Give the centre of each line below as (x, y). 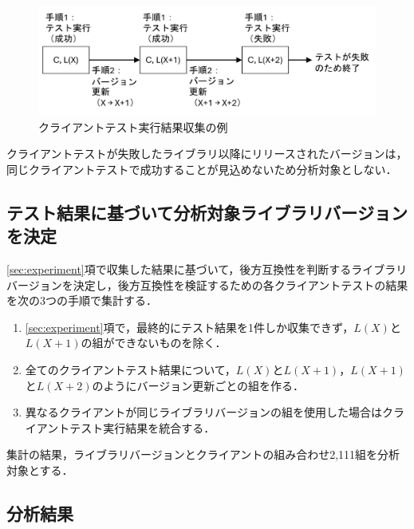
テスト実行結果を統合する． (142, 427)
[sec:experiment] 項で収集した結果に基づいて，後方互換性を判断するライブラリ (207, 269)
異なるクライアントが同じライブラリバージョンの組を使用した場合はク (209, 412)
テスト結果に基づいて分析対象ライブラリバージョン (207, 212)
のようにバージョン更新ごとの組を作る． (198, 385)
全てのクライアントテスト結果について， (130, 369)
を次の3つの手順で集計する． (82, 300)
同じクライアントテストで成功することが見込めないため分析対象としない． (202, 169)
